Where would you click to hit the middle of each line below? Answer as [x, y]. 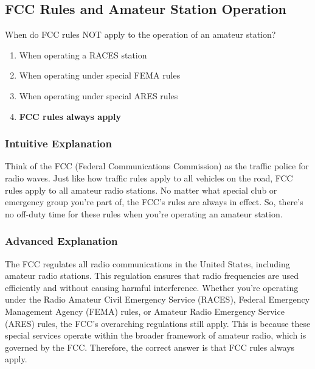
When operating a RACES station [83, 54]
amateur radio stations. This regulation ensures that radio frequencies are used [152, 276]
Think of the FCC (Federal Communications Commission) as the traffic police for [157, 166]
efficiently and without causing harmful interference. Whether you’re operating [152, 287]
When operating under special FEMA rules [100, 75]
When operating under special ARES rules [99, 95]
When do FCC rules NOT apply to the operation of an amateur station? [140, 34]
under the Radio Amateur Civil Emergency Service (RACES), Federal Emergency [157, 299]
